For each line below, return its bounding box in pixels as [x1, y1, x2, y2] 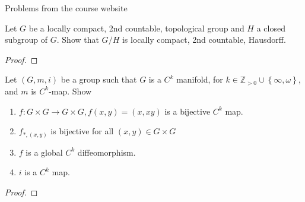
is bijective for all [50, 125, 114, 137]
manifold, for [176, 73, 223, 86]
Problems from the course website [5, 2, 128, 14]
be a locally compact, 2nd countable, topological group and [28, 21, 244, 34]
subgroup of [5, 33, 48, 46]
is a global [26, 146, 63, 158]
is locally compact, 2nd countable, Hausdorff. [122, 33, 286, 46]
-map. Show [49, 84, 92, 97]
